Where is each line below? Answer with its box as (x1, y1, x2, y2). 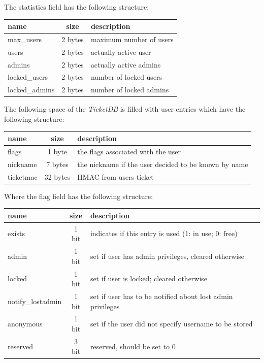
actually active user (90, 46, 151, 57)
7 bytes (46, 158, 69, 169)
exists (8, 228, 25, 239)
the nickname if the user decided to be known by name (77, 158, 248, 169)
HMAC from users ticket (77, 171, 154, 182)
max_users (8, 34, 42, 44)
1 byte (47, 146, 68, 156)
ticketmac (8, 171, 38, 182)
